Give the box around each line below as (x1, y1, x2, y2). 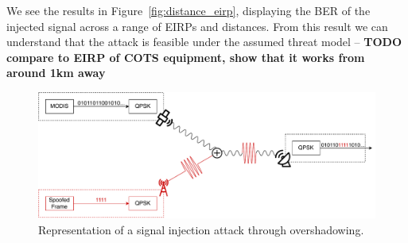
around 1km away (6, 64, 106, 81)
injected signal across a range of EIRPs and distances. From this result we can (6, 17, 388, 34)
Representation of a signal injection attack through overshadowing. (38, 221, 364, 237)
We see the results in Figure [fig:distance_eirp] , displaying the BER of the (6, 2, 371, 18)
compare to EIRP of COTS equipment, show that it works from (6, 48, 365, 65)
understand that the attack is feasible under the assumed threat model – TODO (6, 33, 402, 50)
